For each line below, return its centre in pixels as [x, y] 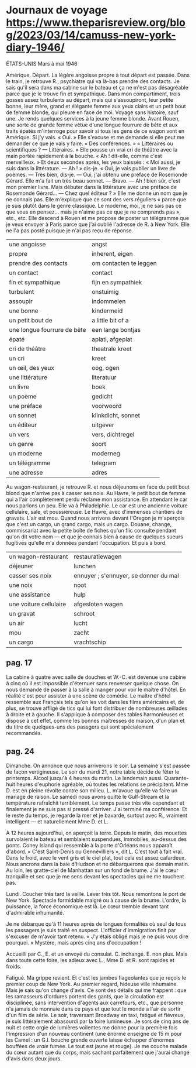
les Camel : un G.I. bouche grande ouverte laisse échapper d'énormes [90, 1040]
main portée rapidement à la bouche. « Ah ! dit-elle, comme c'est [84, 156]
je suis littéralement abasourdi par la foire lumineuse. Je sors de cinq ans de [97, 1021]
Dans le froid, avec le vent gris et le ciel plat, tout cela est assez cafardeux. [96, 857]
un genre [21, 444]
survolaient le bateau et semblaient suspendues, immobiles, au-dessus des [97, 839]
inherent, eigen [112, 253]
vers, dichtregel [113, 434]
